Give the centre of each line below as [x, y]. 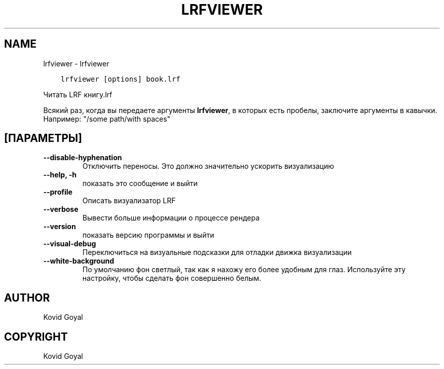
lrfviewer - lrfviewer [76, 63]
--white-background [79, 261]
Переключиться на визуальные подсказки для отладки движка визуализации [217, 252]
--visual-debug [70, 244]
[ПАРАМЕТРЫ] [43, 138]
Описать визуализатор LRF [129, 201]
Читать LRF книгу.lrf [78, 94]
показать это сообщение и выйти [140, 183]
